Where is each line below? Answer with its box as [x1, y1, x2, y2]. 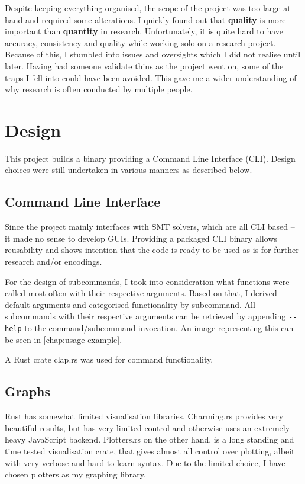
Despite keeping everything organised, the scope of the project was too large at [5, 2, 291, 14]
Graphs [5, 382, 51, 400]
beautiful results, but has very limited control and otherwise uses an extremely [5, 421, 290, 434]
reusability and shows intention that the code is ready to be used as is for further [5, 243, 299, 256]
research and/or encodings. [5, 255, 102, 268]
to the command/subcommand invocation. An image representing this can [24, 322, 294, 334]
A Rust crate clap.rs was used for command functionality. [5, 353, 213, 366]
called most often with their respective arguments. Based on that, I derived [5, 287, 277, 299]
